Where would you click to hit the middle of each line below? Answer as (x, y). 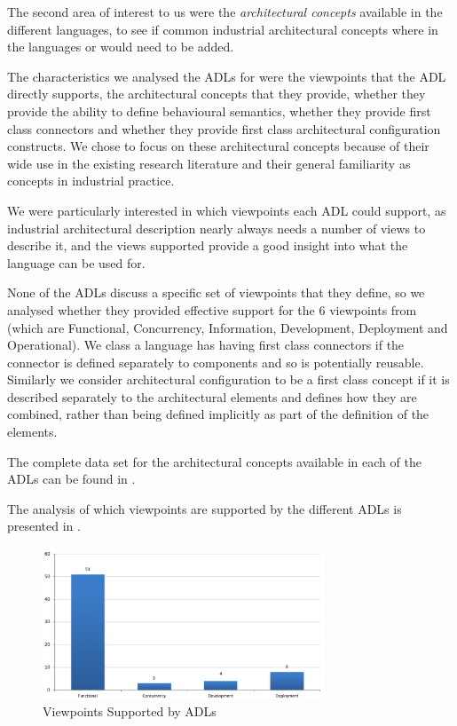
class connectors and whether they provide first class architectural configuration (224, 128)
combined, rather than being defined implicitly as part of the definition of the (218, 414)
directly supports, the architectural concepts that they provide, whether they (217, 94)
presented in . (44, 526)
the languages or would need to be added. (121, 47)
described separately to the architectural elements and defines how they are (212, 396)
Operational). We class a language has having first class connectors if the (206, 345)
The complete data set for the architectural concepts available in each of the (214, 461)
